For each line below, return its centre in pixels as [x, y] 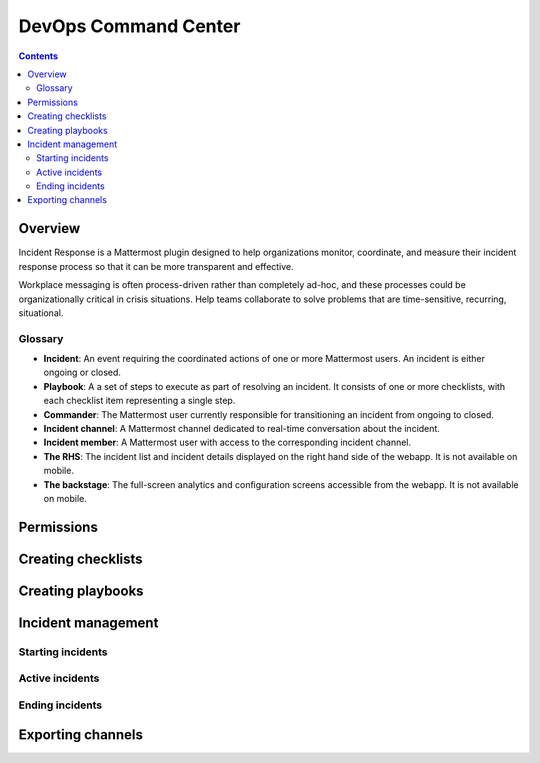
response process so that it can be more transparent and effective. [156, 266]
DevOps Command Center [129, 26]
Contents [38, 56]
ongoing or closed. [82, 372]
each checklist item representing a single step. [139, 401]
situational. [41, 312]
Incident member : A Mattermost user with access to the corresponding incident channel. [227, 442]
